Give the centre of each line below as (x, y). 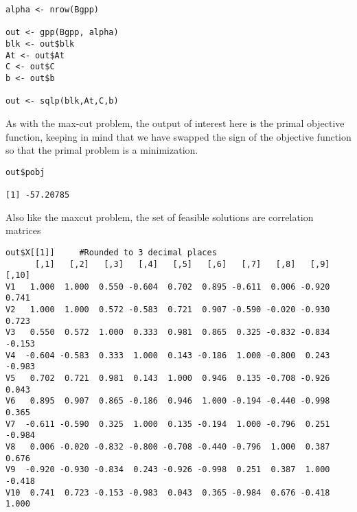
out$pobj (25, 172)
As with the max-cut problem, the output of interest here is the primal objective (175, 123)
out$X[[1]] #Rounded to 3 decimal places (111, 252)
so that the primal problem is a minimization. (102, 150)
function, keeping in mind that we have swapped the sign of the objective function (178, 136)
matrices (23, 230)
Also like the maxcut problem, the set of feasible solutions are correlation (160, 217)
